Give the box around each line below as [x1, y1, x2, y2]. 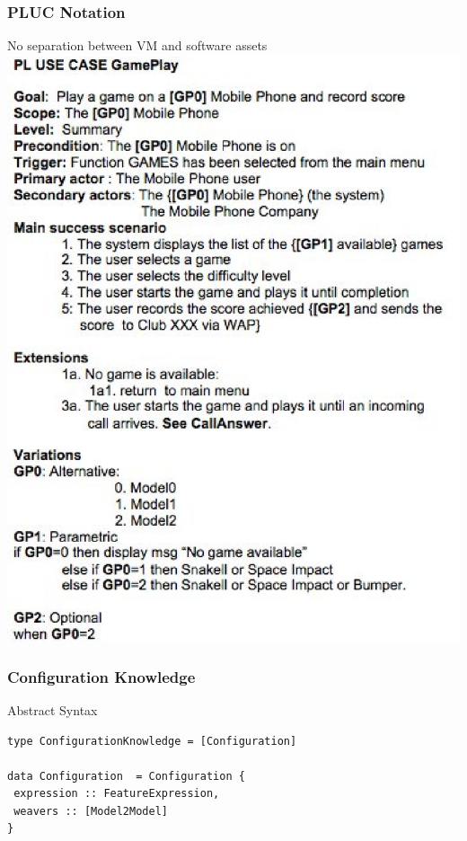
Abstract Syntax [7, 700, 98, 719]
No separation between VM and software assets [7, 36, 268, 55]
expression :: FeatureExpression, [13, 787, 220, 801]
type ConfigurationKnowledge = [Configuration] [7, 734, 297, 748]
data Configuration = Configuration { [7, 769, 245, 783]
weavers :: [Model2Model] [13, 804, 168, 818]
